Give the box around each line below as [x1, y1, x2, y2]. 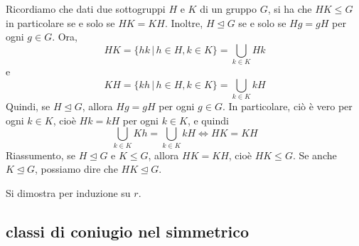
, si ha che [267, 1, 312, 16]
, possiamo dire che [35, 161, 118, 176]
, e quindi [187, 112, 229, 127]
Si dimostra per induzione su [6, 185, 131, 200]
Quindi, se [6, 99, 50, 114]
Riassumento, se [6, 147, 76, 162]
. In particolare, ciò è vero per [222, 99, 353, 114]
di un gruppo [200, 1, 257, 16]
